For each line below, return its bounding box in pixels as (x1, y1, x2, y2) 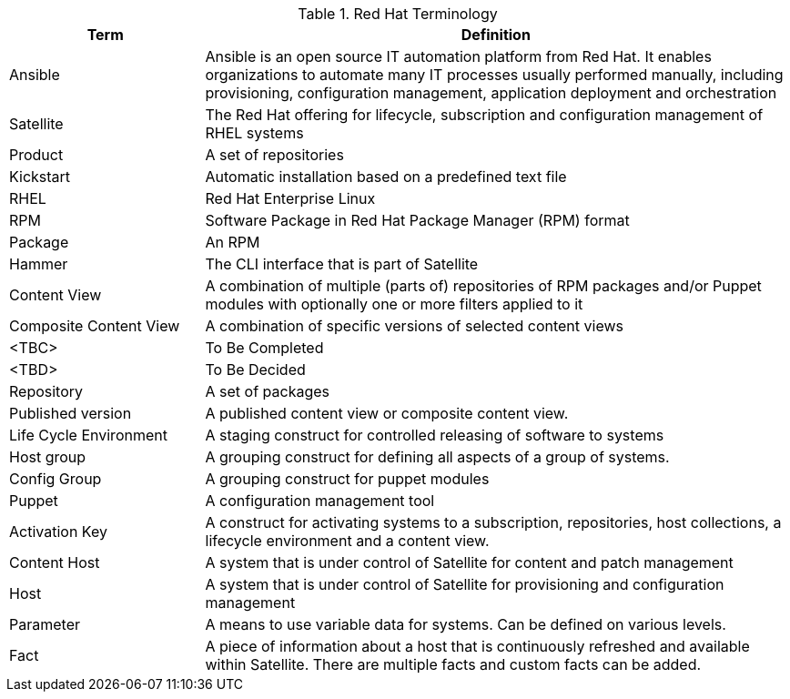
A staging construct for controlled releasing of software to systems (205, 426, 664, 444)
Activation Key (9, 522, 107, 541)
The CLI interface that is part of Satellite (205, 255, 479, 273)
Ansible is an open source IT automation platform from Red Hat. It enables (205, 47, 712, 66)
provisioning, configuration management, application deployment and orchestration (205, 84, 777, 102)
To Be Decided (205, 360, 306, 379)
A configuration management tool (205, 491, 435, 510)
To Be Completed (205, 339, 324, 357)
